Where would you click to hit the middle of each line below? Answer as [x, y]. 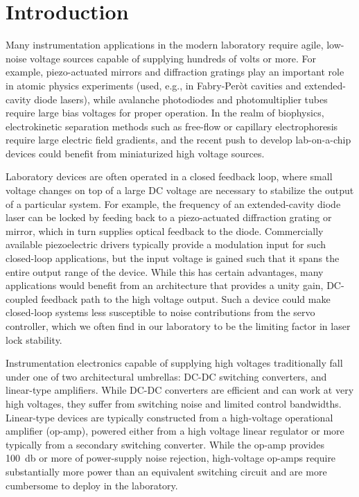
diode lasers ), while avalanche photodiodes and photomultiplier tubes [181, 99]
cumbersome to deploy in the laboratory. [92, 485]
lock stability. [34, 339]
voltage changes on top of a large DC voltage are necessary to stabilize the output [180, 190]
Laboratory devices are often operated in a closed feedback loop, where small [169, 176]
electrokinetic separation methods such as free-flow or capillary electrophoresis [172, 126]
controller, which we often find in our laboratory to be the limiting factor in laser [178, 326]
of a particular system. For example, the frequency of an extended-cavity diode [173, 203]
